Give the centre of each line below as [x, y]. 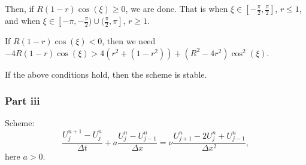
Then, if [19, 8]
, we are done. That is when [177, 8]
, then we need [129, 41]
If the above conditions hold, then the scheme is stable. [106, 74]
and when [23, 20]
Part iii [22, 101]
